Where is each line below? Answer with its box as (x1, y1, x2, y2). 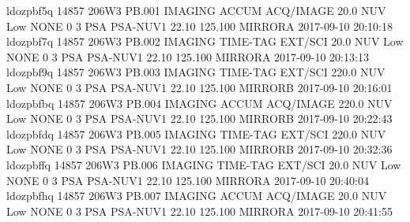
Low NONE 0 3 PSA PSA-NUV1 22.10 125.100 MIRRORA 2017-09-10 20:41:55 (6, 202, 393, 219)
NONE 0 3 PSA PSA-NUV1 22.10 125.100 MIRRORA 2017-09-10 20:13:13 (6, 48, 369, 65)
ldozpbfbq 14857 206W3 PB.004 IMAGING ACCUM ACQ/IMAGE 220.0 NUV (6, 94, 393, 111)
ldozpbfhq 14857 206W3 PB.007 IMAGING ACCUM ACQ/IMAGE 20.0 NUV (6, 187, 387, 204)
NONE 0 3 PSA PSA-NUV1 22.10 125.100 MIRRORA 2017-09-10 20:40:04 (6, 172, 369, 188)
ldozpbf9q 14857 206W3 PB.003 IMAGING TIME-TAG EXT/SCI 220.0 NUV (6, 64, 386, 80)
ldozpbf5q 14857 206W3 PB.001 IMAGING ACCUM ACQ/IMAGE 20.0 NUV (6, 2, 386, 18)
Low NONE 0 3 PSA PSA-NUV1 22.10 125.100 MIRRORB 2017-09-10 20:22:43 (6, 110, 393, 127)
